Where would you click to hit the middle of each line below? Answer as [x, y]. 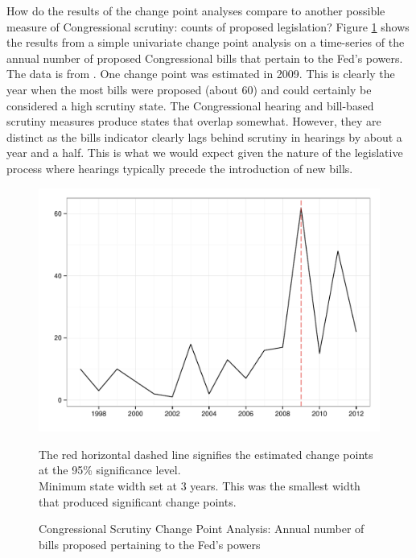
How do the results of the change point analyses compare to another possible [196, 10]
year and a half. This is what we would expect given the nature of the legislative [205, 153]
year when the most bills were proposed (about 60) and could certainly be [189, 89]
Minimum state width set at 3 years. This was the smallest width [200, 485]
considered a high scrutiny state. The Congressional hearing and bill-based [190, 105]
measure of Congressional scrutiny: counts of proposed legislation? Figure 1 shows [208, 26]
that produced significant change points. [138, 501]
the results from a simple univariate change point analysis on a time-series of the [206, 42]
